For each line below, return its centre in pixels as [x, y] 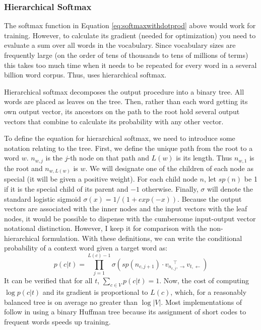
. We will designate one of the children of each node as [169, 168]
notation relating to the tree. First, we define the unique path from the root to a [128, 148]
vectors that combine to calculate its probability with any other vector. [114, 121]
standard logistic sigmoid [43, 198]
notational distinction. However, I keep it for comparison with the [106, 228]
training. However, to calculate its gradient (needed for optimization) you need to [130, 35]
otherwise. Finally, [170, 188]
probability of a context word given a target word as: [86, 248]
